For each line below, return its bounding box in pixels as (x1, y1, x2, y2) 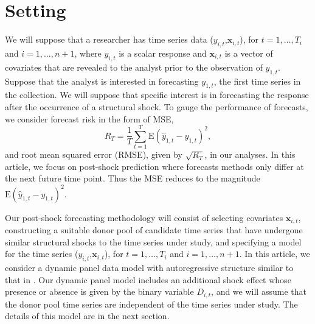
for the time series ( (5, 247, 78, 260)
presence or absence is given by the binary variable (5, 285, 194, 298)
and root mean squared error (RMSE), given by (5, 148, 182, 161)
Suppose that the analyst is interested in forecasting (5, 74, 199, 87)
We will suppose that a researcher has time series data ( (5, 33, 213, 46)
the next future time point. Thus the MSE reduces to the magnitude (5, 172, 260, 185)
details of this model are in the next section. (5, 309, 170, 322)
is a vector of (224, 46, 273, 59)
